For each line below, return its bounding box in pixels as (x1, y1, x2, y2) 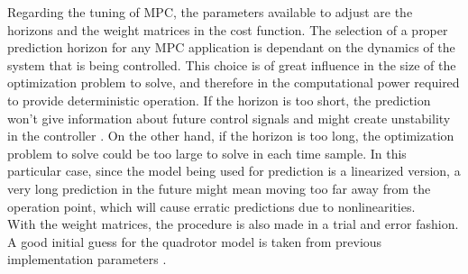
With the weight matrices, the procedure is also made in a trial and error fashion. (7, 215, 459, 233)
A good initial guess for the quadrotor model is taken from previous (7, 232, 382, 251)
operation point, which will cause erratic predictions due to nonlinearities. (7, 196, 416, 215)
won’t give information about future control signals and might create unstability (7, 108, 451, 127)
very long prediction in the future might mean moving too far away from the (7, 178, 431, 197)
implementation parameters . (7, 250, 167, 269)
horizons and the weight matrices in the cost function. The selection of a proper (7, 20, 448, 39)
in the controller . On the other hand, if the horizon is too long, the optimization (7, 126, 454, 145)
